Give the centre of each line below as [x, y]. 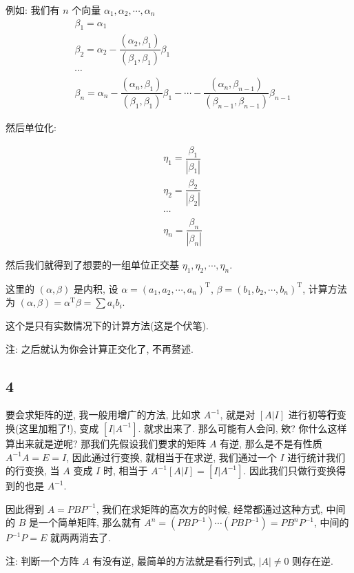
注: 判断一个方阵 [42, 560]
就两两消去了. [80, 537]
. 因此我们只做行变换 [290, 470]
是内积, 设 [96, 288]
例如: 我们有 [33, 10]
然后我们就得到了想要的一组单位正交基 [92, 264]
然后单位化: [31, 127]
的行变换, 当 [33, 470]
